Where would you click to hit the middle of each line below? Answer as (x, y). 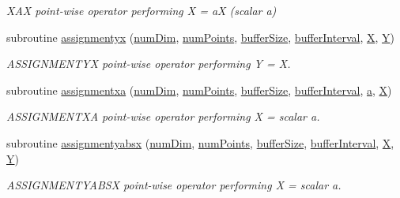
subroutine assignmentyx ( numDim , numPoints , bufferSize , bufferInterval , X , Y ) (200, 37)
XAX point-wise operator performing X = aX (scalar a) (142, 10)
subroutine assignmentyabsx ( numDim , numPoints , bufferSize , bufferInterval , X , (200, 142)
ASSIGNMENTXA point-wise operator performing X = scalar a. (163, 116)
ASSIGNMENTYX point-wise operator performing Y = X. (149, 64)
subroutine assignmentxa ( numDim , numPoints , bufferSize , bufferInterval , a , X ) (199, 90)
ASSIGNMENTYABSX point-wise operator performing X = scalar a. (174, 185)
